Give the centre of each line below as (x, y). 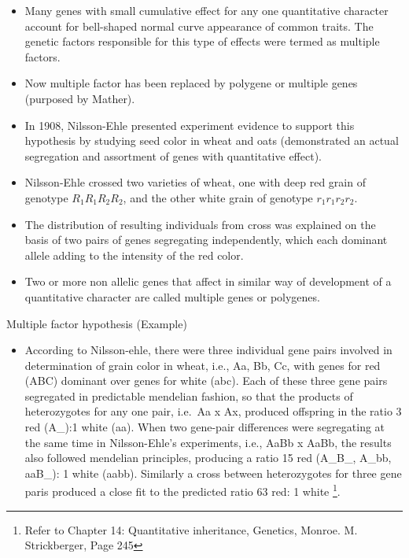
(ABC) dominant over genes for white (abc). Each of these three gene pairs (206, 381)
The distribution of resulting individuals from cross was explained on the (200, 224)
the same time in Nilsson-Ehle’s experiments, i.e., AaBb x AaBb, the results (208, 442)
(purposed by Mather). (80, 98)
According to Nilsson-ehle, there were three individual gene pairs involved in (208, 350)
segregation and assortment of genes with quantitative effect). (173, 155)
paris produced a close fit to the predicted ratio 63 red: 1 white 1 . (182, 490)
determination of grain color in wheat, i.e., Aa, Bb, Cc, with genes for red (203, 365)
